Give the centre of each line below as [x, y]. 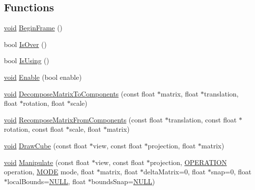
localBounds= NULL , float [47, 181]
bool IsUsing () [27, 60]
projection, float [172, 145]
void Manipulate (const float [47, 162]
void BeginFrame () [33, 28]
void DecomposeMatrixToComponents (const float [80, 93]
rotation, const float [34, 129]
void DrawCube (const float [46, 145]
